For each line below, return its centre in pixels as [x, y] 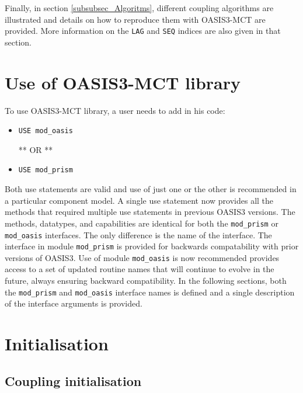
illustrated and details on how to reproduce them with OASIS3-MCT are [135, 19]
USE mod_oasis [46, 131]
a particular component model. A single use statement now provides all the [139, 200]
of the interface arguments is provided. [74, 303]
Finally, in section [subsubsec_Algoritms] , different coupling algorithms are [139, 8]
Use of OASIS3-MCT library [123, 82]
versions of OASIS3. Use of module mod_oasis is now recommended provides [142, 257]
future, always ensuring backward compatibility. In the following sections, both [146, 281]
